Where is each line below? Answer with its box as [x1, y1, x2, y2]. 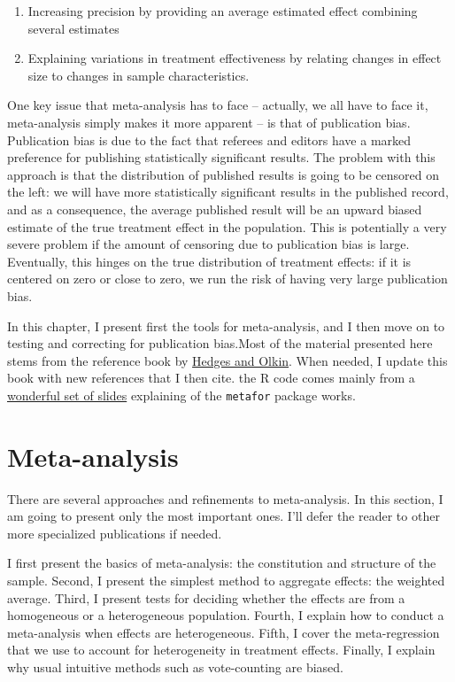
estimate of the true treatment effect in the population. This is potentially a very [7, 217, 447, 236]
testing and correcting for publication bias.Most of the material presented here [7, 334, 433, 353]
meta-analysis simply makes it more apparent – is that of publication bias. [7, 112, 411, 131]
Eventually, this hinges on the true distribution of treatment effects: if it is [7, 252, 412, 270]
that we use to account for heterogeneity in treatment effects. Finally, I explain [7, 640, 436, 659]
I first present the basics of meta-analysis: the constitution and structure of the [7, 554, 436, 572]
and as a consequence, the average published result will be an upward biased [7, 199, 422, 218]
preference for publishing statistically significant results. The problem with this [7, 148, 436, 167]
